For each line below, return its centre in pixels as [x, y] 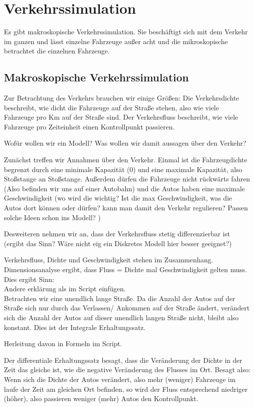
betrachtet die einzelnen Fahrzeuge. [57, 51]
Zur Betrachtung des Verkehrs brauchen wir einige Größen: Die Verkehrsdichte [122, 98]
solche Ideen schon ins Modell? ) [52, 217]
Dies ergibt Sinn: [29, 279]
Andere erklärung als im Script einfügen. [65, 289]
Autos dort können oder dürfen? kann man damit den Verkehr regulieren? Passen [126, 208]
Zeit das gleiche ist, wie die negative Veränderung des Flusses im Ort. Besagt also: [127, 369]
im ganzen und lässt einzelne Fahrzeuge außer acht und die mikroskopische [116, 41]
